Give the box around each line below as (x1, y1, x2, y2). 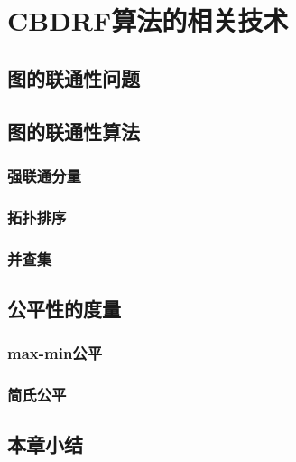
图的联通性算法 (7, 117, 140, 145)
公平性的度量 (7, 294, 121, 322)
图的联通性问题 (7, 63, 140, 91)
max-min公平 (7, 342, 103, 364)
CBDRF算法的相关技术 (7, 2, 289, 39)
